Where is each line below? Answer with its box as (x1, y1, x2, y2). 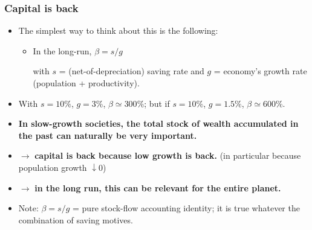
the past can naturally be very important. (18, 129, 197, 141)
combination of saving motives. (18, 213, 133, 226)
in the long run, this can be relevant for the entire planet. (34, 181, 281, 194)
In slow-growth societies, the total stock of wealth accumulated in (18, 117, 299, 130)
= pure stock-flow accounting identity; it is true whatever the (73, 202, 300, 214)
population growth (18, 161, 87, 173)
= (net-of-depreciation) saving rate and (59, 65, 204, 77)
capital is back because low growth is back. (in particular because (34, 149, 301, 162)
